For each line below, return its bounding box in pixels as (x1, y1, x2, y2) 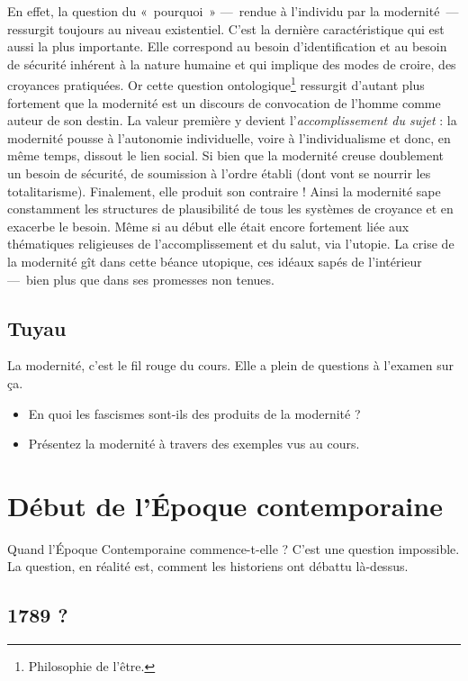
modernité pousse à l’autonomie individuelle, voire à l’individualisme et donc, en (7, 128, 451, 147)
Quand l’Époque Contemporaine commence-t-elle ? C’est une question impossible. (7, 539, 460, 558)
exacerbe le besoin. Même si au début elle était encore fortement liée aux (7, 216, 409, 235)
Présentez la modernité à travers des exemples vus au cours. (28, 434, 360, 453)
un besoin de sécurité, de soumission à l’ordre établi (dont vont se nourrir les (7, 164, 431, 182)
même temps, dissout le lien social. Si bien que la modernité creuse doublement (7, 146, 444, 165)
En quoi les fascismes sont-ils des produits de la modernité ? (28, 404, 361, 422)
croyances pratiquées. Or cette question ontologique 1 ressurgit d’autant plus (7, 73, 425, 95)
